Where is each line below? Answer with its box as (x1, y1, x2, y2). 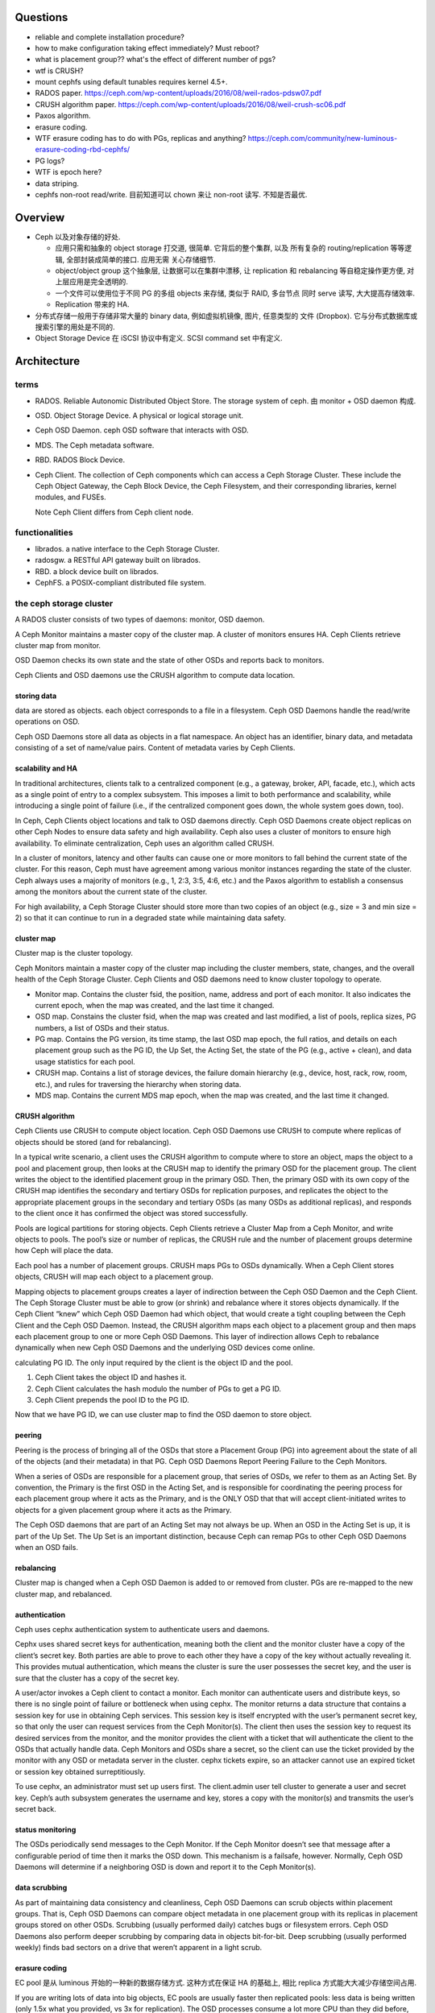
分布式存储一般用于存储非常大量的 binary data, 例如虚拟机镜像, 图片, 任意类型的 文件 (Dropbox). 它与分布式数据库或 (35, 311, 418, 320)
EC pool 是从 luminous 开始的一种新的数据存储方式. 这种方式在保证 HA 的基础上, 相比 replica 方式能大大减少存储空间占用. (14, 1978, 417, 1988)
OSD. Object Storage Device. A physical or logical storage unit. (35, 411, 244, 420)
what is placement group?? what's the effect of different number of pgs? (35, 55, 276, 64)
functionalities (14, 527, 73, 539)
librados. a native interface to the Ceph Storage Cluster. (35, 544, 220, 553)
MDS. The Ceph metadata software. (35, 440, 155, 450)
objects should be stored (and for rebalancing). (14, 1137, 172, 1147)
